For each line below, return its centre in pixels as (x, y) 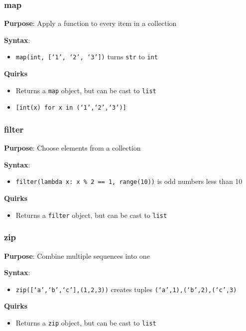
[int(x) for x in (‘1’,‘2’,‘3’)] (71, 108)
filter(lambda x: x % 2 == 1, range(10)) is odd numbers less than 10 (129, 181)
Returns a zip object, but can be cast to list (86, 322)
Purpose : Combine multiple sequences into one (77, 255)
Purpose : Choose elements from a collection (72, 148)
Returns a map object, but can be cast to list (86, 90)
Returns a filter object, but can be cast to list (91, 215)
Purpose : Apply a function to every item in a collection (90, 23)
